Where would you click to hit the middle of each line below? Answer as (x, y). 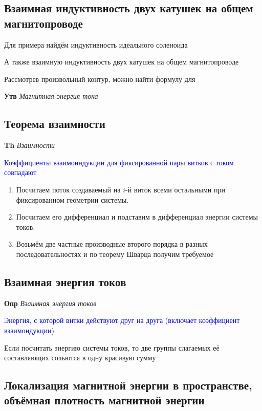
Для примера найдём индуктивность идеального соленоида (96, 44)
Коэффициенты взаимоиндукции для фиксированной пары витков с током (119, 162)
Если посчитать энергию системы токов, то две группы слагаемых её (112, 347)
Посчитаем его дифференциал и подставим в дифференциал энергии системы (137, 217)
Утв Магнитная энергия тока (51, 96)
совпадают (20, 172)
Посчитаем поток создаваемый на (68, 189)
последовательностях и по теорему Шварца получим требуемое (115, 254)
